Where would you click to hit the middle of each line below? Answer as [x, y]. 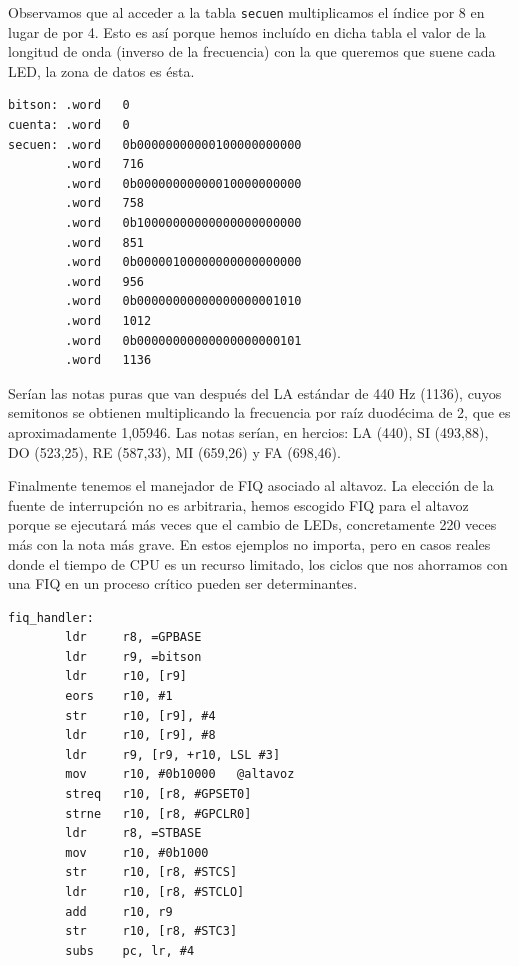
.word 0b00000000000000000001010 [183, 301]
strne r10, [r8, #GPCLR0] [158, 813]
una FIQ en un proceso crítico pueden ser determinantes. [183, 583]
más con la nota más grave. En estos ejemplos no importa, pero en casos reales [249, 543]
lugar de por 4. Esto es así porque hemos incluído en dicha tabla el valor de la [247, 31]
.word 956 [105, 281]
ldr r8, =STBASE [133, 833]
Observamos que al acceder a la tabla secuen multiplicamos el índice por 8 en [246, 12]
